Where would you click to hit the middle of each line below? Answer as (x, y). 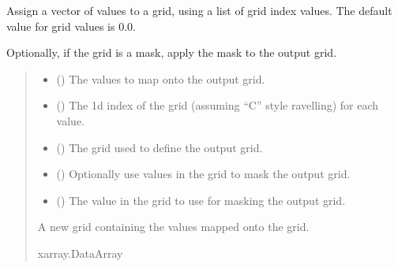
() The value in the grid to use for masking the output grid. (201, 200)
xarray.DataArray (80, 253)
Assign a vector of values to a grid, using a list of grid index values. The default (199, 10)
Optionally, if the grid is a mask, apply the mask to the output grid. (172, 52)
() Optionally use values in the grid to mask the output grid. (203, 174)
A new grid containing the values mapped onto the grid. (173, 227)
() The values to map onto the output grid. (161, 78)
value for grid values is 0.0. (71, 26)
